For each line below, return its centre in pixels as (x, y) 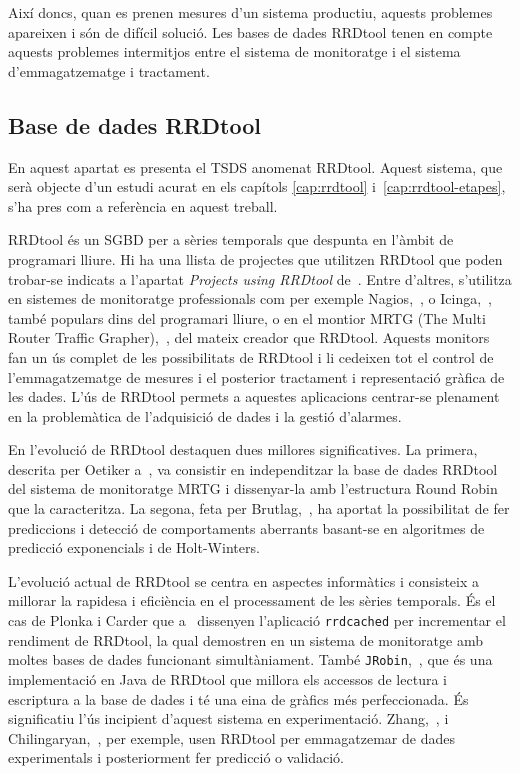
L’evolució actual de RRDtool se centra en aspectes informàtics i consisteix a (244, 580)
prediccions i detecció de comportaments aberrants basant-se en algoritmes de (246, 527)
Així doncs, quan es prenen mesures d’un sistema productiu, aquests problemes (250, 12)
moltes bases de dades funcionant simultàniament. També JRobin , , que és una (250, 659)
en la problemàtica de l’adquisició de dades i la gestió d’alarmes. (205, 415)
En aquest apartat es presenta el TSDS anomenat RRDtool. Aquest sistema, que (255, 166)
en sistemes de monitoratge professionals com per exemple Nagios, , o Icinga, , (250, 298)
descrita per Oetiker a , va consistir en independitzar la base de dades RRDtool (253, 468)
